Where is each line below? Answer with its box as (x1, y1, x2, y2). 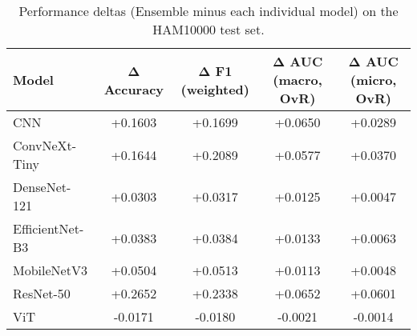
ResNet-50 (13, 284, 71, 302)
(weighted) (180, 79, 249, 98)
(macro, (273, 70, 322, 89)
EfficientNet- (13, 219, 84, 238)
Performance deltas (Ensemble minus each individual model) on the (18, 2, 399, 20)
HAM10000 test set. (152, 20, 265, 38)
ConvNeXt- (13, 136, 77, 154)
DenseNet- (13, 178, 71, 196)
